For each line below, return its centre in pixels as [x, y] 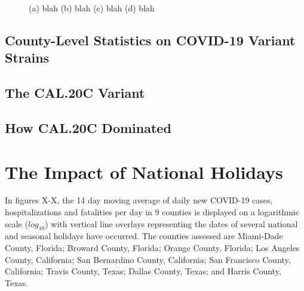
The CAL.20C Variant [75, 93]
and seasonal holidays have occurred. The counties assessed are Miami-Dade [144, 236]
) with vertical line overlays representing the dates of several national [171, 223]
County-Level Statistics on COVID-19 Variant [150, 40]
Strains [27, 58]
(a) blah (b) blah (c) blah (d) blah [92, 8]
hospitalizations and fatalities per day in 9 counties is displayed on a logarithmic [152, 212]
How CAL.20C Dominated [88, 127]
